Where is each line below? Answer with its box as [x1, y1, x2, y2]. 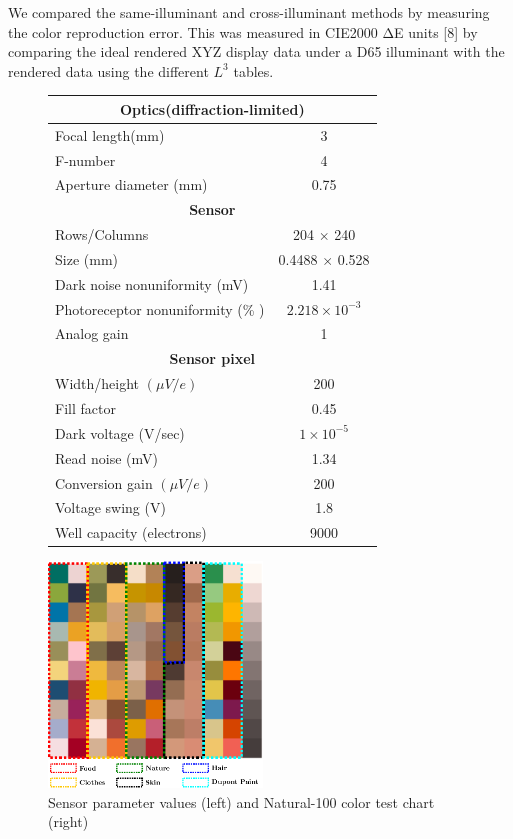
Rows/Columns [55, 224, 149, 245]
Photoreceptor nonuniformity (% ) [55, 298, 265, 319]
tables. [233, 60, 274, 81]
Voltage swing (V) [55, 497, 166, 518]
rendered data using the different [8, 60, 209, 81]
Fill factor [55, 398, 116, 418]
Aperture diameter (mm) [55, 174, 208, 195]
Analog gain [55, 323, 129, 344]
